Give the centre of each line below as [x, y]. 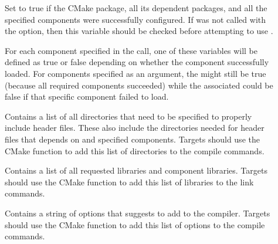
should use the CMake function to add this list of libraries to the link [129, 182]
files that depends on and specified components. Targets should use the [132, 139]
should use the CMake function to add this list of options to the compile [135, 224]
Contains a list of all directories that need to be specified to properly [128, 116]
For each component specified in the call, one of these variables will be [131, 50]
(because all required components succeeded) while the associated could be [139, 85]
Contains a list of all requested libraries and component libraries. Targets [136, 170]
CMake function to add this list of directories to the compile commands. [135, 150]
